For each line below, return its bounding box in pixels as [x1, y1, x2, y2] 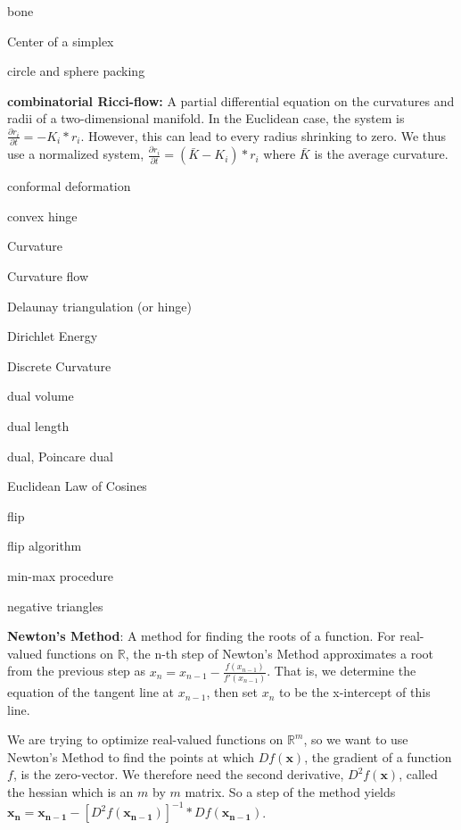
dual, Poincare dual [7, 446, 113, 465]
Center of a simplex [7, 31, 114, 50]
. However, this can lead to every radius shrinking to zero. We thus [80, 126, 446, 145]
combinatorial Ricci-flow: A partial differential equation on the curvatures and [7, 91, 455, 110]
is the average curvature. [314, 145, 449, 163]
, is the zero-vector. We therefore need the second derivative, [12, 765, 344, 784]
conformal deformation [7, 177, 131, 195]
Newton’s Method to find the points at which [7, 747, 255, 766]
